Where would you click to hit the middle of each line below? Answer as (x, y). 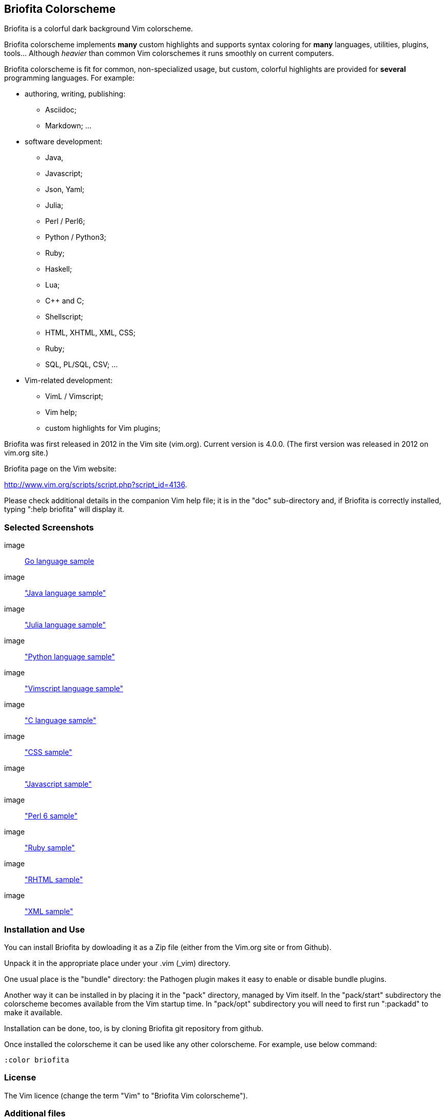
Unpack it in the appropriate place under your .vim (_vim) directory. (117, 963)
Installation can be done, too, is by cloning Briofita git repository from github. (134, 1028)
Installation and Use (45, 929)
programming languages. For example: (69, 78)
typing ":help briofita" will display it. (64, 509)
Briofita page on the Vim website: (60, 469)
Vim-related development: (69, 381)
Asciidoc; (61, 110)
